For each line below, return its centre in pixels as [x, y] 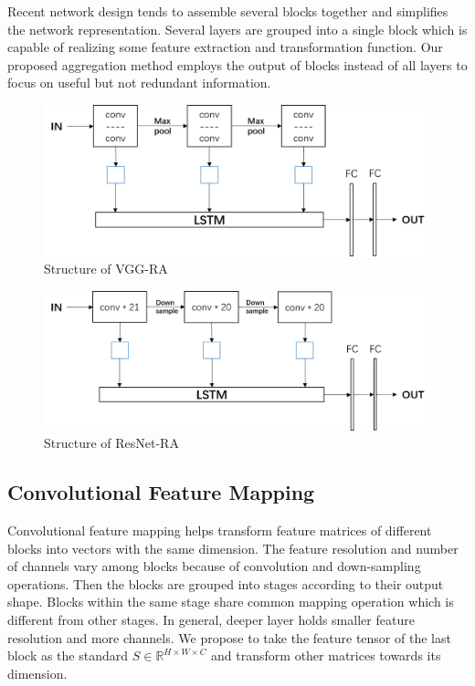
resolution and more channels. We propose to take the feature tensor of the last [229, 637]
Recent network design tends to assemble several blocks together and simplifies [228, 11]
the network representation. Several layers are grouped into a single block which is [237, 29]
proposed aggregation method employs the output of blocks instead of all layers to [237, 64]
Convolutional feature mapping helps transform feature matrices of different [220, 530]
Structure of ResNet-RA [111, 443]
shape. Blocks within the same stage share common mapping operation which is [231, 602]
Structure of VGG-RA [106, 269]
